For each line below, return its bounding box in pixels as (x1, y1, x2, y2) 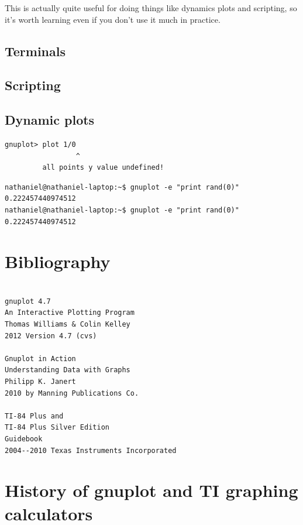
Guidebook (5, 434, 43, 443)
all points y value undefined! (42, 163, 164, 172)
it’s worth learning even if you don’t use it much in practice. (5, 13, 221, 25)
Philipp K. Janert (5, 377, 76, 386)
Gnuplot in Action (5, 354, 76, 363)
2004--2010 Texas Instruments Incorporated (5, 446, 177, 455)
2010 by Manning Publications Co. (5, 389, 139, 397)
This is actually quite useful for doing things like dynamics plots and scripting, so (5, 2, 297, 13)
